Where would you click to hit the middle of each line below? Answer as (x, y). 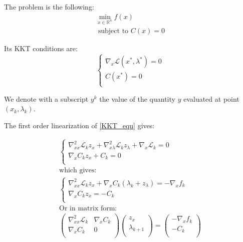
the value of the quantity (137, 98)
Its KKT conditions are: (41, 48)
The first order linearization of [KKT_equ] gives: (79, 125)
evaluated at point (211, 98)
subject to (113, 31)
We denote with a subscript (46, 98)
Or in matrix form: (88, 209)
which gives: (78, 171)
